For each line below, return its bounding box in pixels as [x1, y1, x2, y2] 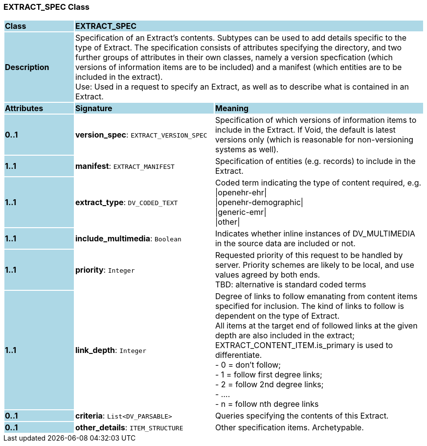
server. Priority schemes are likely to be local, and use [215, 260, 414, 270]
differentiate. [215, 350, 262, 360]
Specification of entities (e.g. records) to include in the [215, 156, 416, 166]
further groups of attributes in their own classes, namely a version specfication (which [75, 52, 393, 63]
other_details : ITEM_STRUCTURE [75, 423, 183, 433]
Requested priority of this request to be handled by [215, 250, 403, 260]
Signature [75, 103, 112, 114]
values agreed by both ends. [215, 270, 320, 280]
